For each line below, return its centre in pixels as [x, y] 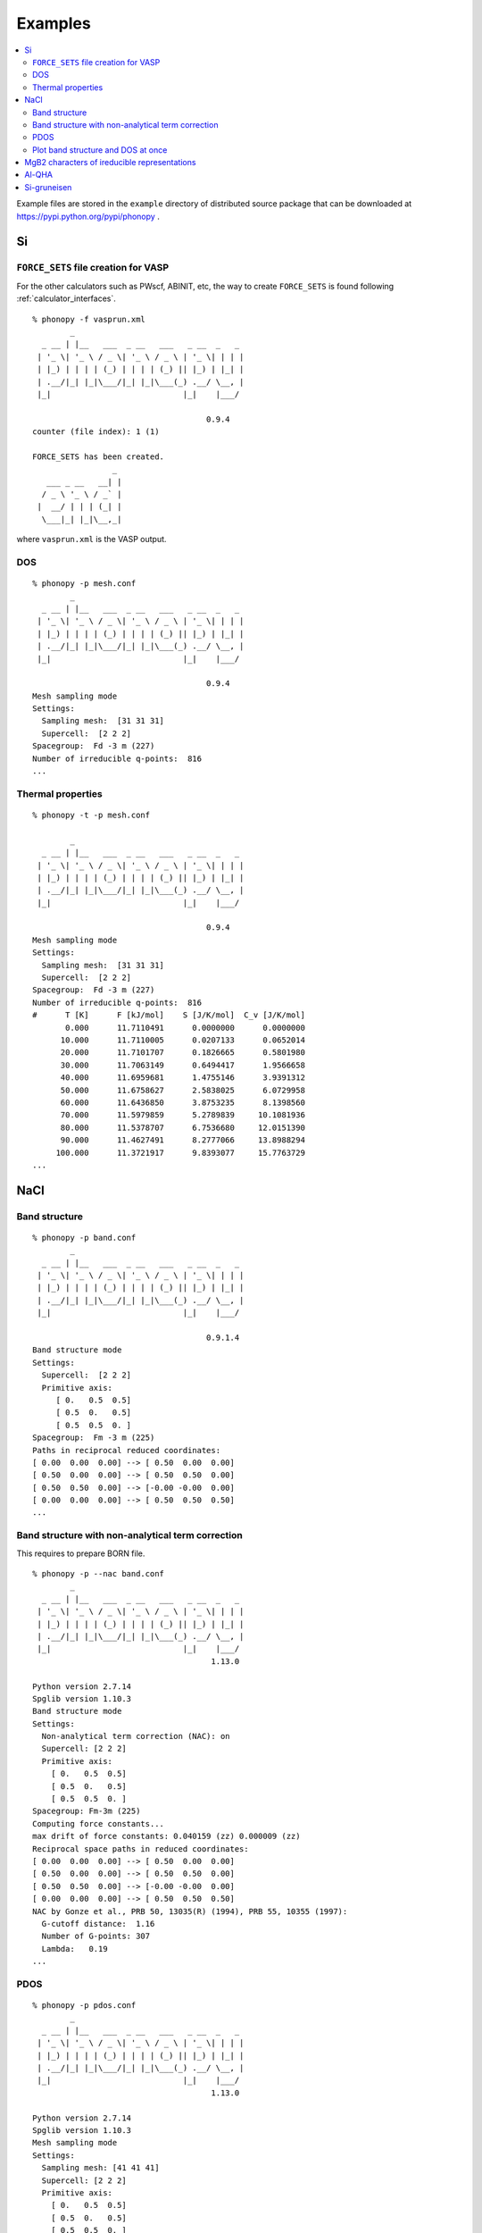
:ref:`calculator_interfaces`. [66, 298]
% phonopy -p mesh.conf [84, 584]
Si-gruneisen [48, 187]
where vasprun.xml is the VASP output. [91, 539]
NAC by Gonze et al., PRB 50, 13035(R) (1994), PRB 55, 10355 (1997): [190, 1911]
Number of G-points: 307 [96, 1936]
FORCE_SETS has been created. [99, 456]
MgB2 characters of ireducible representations [110, 163]
